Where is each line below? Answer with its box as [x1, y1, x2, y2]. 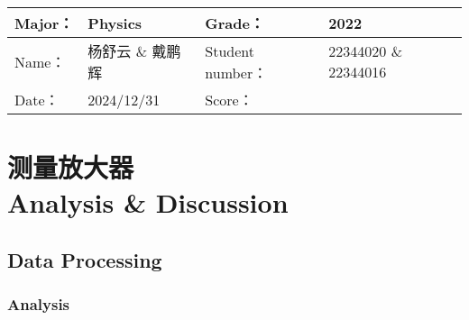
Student [205, 40, 254, 61]
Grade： [205, 13, 264, 33]
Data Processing [7, 245, 162, 273]
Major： [14, 13, 74, 33]
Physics [87, 12, 143, 33]
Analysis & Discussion [7, 184, 289, 221]
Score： [205, 89, 253, 110]
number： [205, 61, 268, 83]
